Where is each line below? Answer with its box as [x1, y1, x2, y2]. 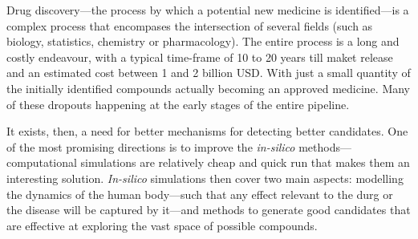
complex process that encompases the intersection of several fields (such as [6, 17, 373, 34]
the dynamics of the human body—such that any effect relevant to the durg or [6, 185, 393, 202]
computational [6, 154, 77, 171]
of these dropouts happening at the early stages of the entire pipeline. [6, 95, 350, 112]
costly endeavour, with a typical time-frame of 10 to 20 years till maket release [6, 48, 393, 65]
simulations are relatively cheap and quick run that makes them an [80, 154, 410, 171]
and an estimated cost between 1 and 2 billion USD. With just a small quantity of [6, 64, 411, 81]
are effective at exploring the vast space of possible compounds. [6, 217, 318, 233]
